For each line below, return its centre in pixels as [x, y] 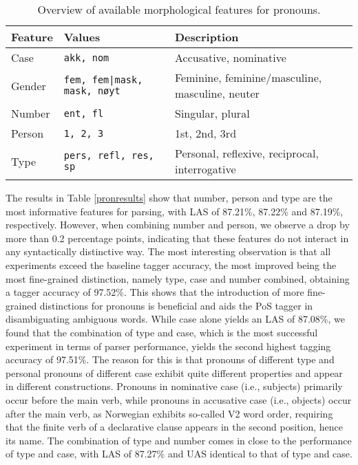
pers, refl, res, [109, 155]
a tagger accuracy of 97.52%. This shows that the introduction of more [155, 292]
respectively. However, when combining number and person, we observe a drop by [178, 225]
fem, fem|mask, [103, 80]
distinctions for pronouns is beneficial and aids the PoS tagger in [176, 305]
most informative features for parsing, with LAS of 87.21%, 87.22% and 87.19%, [175, 211]
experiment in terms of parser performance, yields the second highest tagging [168, 346]
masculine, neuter [217, 93]
